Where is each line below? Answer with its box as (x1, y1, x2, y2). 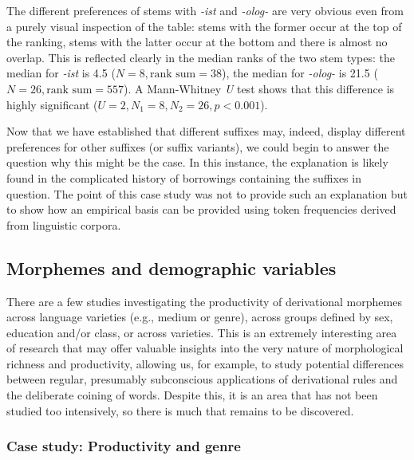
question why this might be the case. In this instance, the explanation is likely (6, 154, 388, 171)
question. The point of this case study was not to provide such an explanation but (6, 185, 408, 202)
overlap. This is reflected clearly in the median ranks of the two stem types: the (6, 49, 395, 65)
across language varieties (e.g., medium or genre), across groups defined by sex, (6, 309, 393, 325)
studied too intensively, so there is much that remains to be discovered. (6, 402, 354, 419)
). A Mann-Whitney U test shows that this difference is (124, 80, 395, 96)
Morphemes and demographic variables (6, 255, 337, 280)
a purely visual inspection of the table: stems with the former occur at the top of (6, 18, 402, 34)
